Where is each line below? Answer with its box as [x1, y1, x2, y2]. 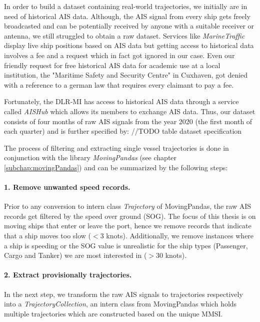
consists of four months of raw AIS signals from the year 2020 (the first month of [4, 116, 252, 126]
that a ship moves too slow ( [4, 230, 91, 241]
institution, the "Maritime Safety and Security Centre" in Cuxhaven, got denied [4, 70, 248, 80]
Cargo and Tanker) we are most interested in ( [4, 250, 147, 260]
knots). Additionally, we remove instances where [106, 230, 254, 241]
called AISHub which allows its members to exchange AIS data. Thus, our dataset [4, 106, 255, 116]
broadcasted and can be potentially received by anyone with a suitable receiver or [4, 21, 254, 31]
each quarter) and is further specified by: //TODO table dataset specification [4, 126, 242, 136]
